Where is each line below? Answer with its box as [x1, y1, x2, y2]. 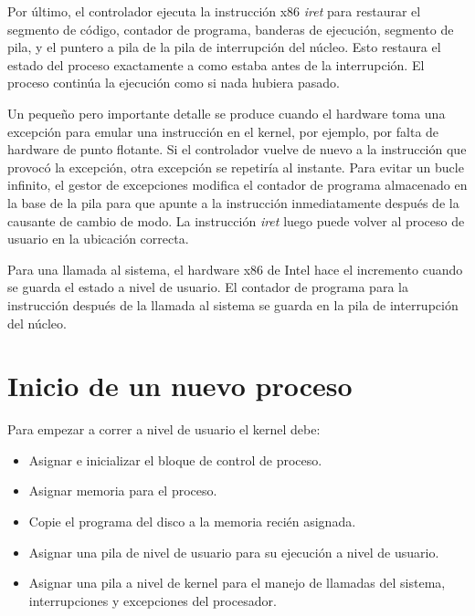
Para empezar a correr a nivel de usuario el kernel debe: [7, 420, 321, 439]
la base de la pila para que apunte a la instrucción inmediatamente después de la [7, 193, 459, 212]
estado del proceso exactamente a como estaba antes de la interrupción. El [7, 55, 425, 74]
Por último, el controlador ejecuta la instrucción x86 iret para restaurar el [7, 2, 421, 20]
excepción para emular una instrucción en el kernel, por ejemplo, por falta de [7, 121, 439, 141]
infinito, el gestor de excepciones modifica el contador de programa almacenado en [7, 175, 468, 194]
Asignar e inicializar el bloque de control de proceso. [28, 450, 322, 469]
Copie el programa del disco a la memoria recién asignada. [28, 512, 356, 530]
